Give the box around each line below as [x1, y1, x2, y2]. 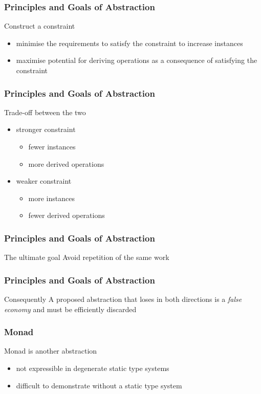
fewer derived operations [28, 210, 105, 221]
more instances [28, 192, 75, 203]
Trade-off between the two [4, 106, 86, 117]
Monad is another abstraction [4, 345, 97, 356]
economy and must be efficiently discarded [4, 303, 137, 314]
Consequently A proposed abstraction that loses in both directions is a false [4, 294, 242, 304]
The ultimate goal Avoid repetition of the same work [4, 252, 169, 262]
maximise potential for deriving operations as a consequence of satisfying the [16, 55, 257, 65]
